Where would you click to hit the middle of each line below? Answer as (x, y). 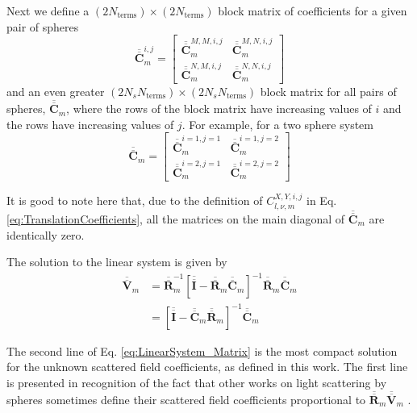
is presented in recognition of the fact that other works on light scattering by (197, 382)
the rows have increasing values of (90, 124)
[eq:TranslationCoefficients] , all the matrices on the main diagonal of (176, 218)
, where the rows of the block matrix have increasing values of (219, 108)
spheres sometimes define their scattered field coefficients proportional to (186, 400)
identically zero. (46, 234)
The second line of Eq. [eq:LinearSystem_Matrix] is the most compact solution (202, 350)
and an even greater (56, 92)
